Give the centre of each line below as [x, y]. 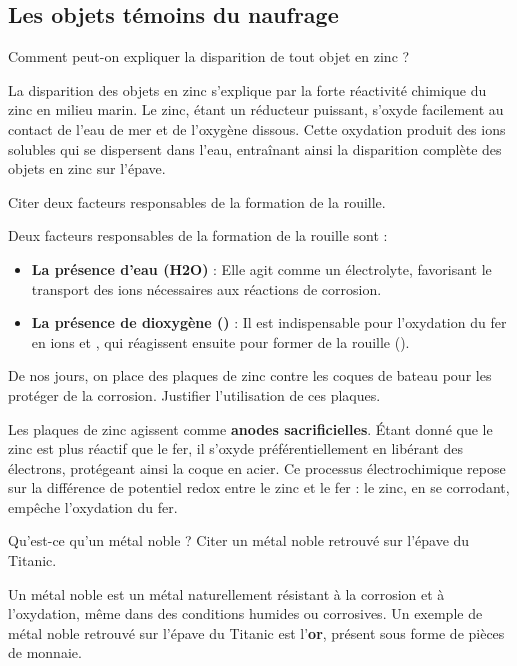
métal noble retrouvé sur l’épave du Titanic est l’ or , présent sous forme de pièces [256, 632]
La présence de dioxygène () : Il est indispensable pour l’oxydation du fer [269, 322]
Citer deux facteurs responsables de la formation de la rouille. [197, 201]
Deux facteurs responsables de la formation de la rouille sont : [198, 235]
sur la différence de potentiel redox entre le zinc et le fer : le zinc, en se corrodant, [259, 487]
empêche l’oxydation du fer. [93, 506]
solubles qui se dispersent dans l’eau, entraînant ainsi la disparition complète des [255, 148]
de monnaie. [45, 652]
